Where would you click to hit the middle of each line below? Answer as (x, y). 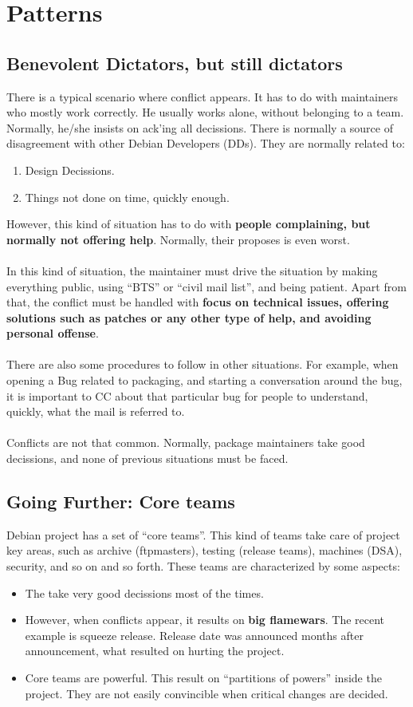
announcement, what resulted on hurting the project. (155, 651)
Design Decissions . (70, 170)
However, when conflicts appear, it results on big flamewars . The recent (205, 620)
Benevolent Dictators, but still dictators (175, 63)
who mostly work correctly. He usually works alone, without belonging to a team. (205, 112)
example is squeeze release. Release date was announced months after (194, 635)
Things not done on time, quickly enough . (127, 197)
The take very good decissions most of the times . (144, 592)
